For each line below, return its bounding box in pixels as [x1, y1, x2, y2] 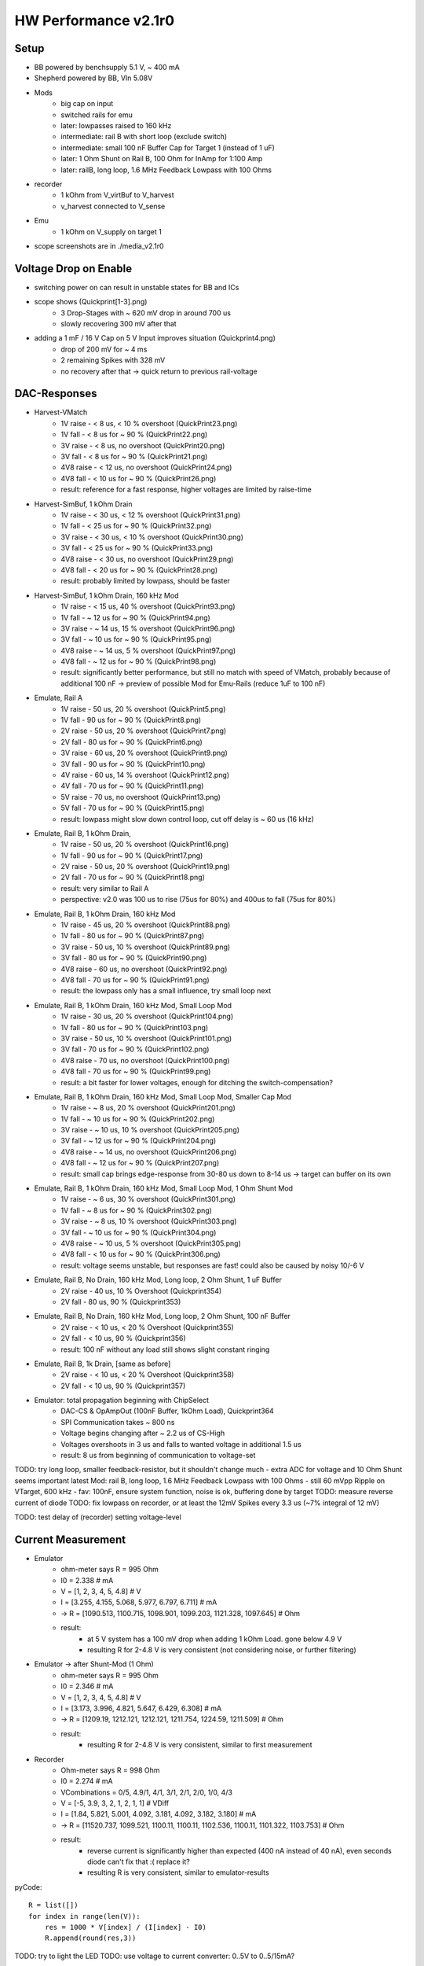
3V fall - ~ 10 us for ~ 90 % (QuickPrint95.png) [60, 635, 212, 644]
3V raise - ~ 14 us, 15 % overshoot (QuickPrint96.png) [60, 624, 236, 633]
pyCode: [14, 1882, 42, 1891]
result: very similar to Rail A [60, 883, 149, 893]
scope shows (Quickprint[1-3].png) [34, 297, 148, 307]
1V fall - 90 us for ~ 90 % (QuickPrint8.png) [60, 716, 202, 725]
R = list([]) [28, 1901, 79, 1910]
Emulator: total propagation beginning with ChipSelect [34, 1396, 210, 1405]
